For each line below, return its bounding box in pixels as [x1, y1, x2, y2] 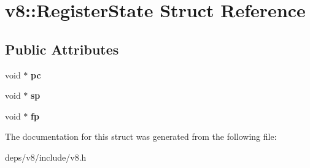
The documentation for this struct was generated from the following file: [5, 130, 277, 143]
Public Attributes [5, 39, 119, 58]
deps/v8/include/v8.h [5, 150, 87, 163]
